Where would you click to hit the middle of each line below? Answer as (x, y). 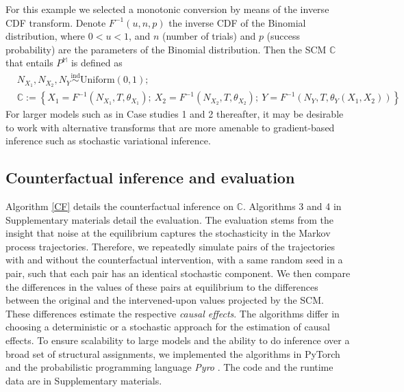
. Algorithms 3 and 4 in (292, 206)
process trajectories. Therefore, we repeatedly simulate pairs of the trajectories (171, 246)
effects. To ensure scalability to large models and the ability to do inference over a (178, 340)
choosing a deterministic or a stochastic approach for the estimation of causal (168, 327)
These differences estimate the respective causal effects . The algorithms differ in (173, 313)
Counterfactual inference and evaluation (150, 178)
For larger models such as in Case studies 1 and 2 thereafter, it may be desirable (175, 114)
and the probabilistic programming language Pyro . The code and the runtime (169, 367)
